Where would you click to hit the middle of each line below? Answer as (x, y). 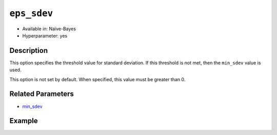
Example (24, 121)
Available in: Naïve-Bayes (49, 29)
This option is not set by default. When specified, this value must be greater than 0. (97, 79)
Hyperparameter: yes (45, 35)
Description (29, 51)
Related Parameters (42, 94)
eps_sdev (31, 13)
